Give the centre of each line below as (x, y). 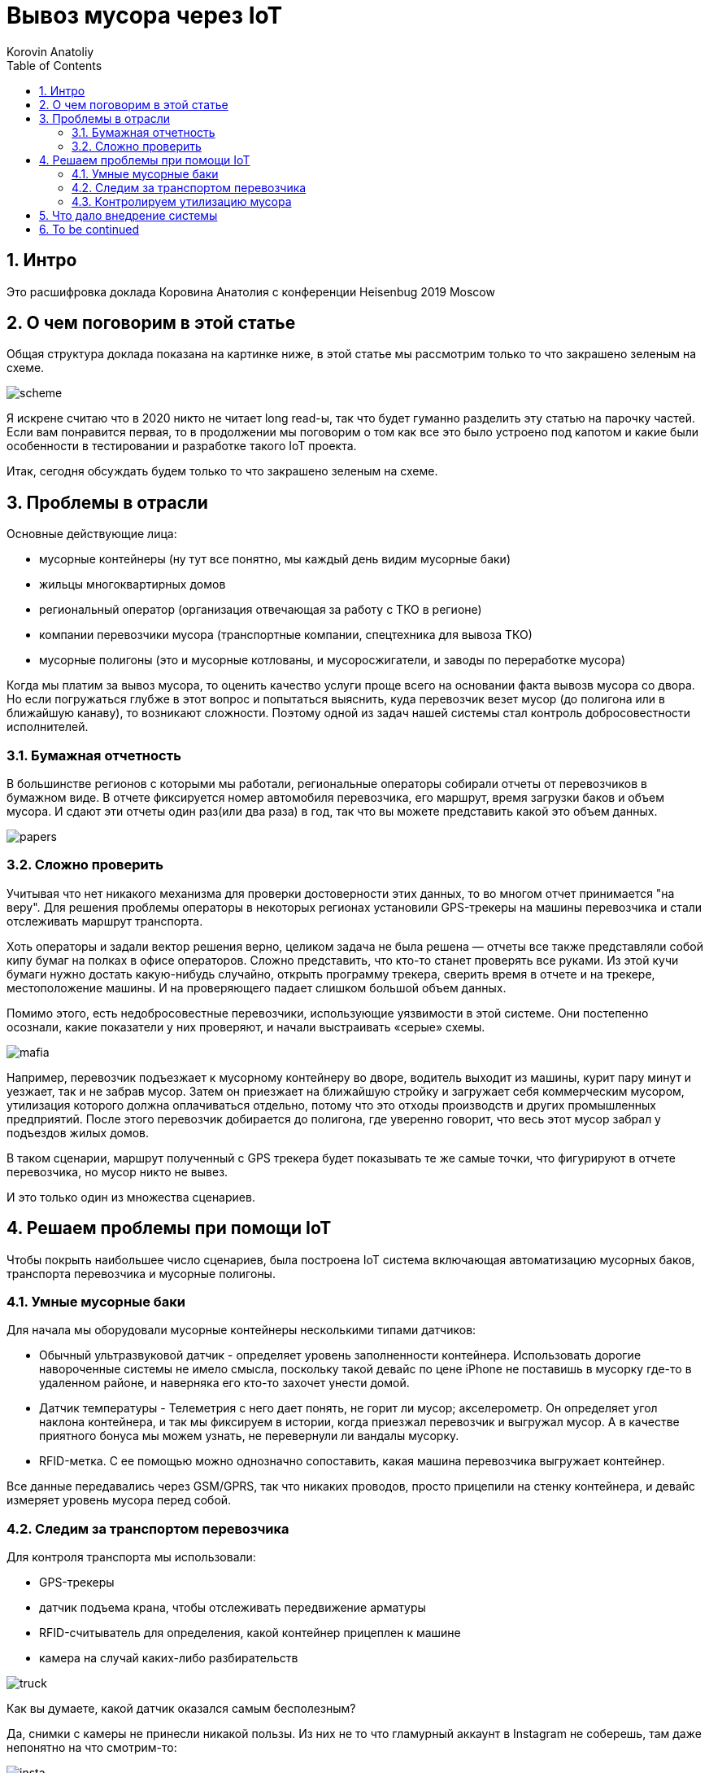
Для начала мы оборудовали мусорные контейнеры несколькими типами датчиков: (241, 1330)
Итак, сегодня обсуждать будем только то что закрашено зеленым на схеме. (222, 471)
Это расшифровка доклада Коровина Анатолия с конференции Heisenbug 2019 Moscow (251, 291)
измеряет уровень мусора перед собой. (119, 1500)
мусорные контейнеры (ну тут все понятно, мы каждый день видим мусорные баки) (275, 559)
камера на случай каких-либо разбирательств (169, 1658)
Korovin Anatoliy (50, 51)
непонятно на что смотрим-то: (92, 1748)
